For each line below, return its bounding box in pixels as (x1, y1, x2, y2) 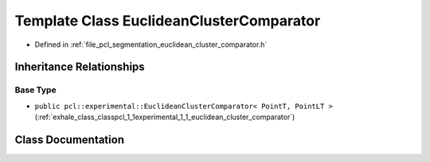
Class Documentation (14, 133, 125, 146)
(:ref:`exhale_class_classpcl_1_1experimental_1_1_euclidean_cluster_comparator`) (34, 112, 295, 122)
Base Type (14, 84, 57, 95)
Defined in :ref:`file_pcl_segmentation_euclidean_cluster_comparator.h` (34, 40, 268, 49)
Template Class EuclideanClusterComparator (14, 12, 321, 29)
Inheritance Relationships (14, 60, 145, 74)
